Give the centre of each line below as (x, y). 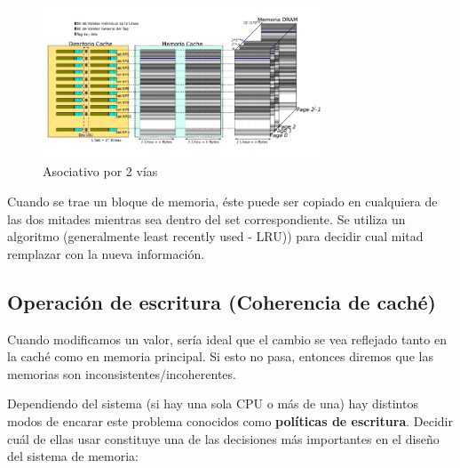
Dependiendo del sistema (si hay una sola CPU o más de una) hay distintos (213, 403)
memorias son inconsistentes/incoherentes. (122, 373)
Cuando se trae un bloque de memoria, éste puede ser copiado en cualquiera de (222, 202)
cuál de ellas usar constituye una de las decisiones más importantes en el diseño (223, 438)
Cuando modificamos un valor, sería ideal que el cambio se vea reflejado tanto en (227, 339)
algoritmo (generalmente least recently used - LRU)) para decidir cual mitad (215, 236)
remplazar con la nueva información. (106, 253)
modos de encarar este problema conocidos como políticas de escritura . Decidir (230, 421)
